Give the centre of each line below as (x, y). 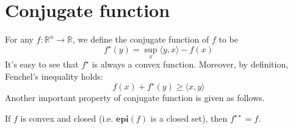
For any (19, 39)
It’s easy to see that (42, 64)
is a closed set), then (189, 118)
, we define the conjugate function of (141, 39)
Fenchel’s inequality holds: (54, 76)
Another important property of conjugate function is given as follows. (135, 98)
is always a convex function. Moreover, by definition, (190, 64)
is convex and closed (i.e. (67, 118)
